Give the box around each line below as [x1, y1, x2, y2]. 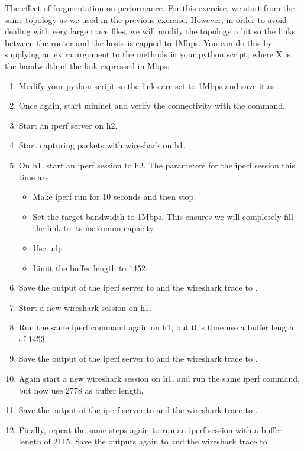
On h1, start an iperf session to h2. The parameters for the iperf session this [18, 158, 295, 171]
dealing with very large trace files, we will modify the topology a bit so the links [5, 25, 296, 37]
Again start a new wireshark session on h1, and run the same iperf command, [18, 372, 300, 385]
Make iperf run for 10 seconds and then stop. [33, 190, 196, 203]
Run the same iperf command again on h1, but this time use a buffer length [18, 321, 294, 333]
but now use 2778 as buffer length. [18, 384, 144, 396]
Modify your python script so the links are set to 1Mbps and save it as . [18, 79, 280, 92]
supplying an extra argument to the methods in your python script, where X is [5, 48, 291, 60]
